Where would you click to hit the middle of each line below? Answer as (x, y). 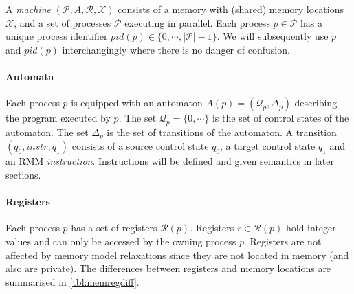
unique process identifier (57, 36)
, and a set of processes (63, 22)
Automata (30, 76)
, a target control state (268, 146)
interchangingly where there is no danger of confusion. (176, 49)
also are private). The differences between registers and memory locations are (168, 268)
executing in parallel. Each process (197, 22)
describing (316, 103)
